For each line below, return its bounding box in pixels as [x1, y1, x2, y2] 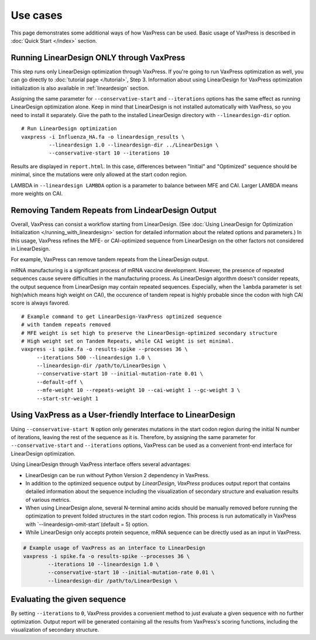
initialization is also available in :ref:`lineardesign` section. [11, 84, 149, 91]
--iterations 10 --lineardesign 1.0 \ [47, 561, 159, 567]
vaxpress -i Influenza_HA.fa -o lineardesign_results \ [21, 134, 185, 140]
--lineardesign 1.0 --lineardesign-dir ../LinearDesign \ [49, 141, 219, 148]
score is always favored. [11, 299, 70, 307]
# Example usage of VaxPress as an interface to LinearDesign [23, 545, 205, 552]
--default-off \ [36, 378, 83, 385]
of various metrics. [25, 496, 71, 503]
